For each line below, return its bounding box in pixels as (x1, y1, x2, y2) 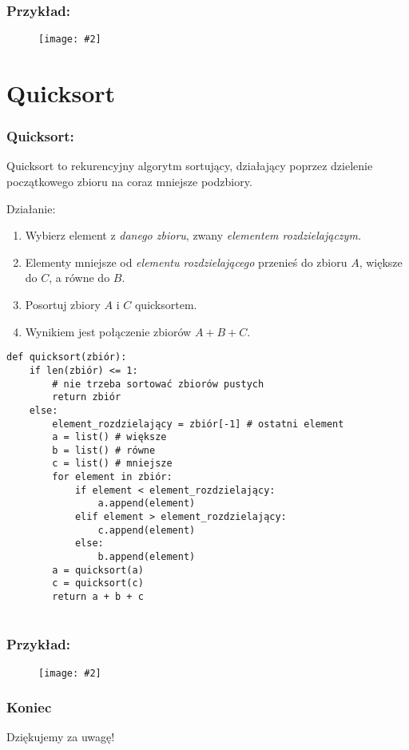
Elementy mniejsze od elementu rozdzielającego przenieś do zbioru (25, 253, 347, 270)
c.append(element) (97, 524, 196, 536)
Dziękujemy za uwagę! (6, 728, 115, 745)
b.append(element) (97, 551, 196, 563)
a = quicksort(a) (52, 564, 144, 576)
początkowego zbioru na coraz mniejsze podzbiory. (6, 173, 252, 190)
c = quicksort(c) (52, 577, 144, 589)
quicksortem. (134, 296, 197, 313)
